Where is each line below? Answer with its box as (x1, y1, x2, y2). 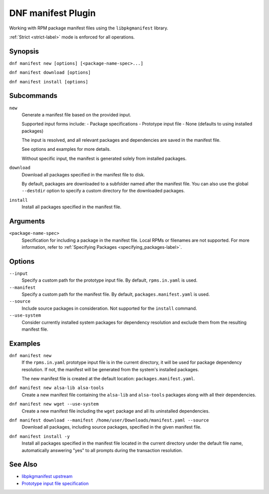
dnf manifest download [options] (9, 70, 91, 75)
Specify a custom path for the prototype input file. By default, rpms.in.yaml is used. (21, 277, 198, 283)
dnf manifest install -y (9, 434, 70, 439)
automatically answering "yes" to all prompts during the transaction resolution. (21, 447, 183, 453)
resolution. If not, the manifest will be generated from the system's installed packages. (21, 366, 199, 372)
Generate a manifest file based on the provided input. (21, 111, 132, 117)
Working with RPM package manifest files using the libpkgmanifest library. (9, 25, 168, 31)
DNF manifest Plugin (9, 7, 96, 18)
